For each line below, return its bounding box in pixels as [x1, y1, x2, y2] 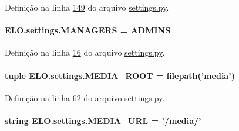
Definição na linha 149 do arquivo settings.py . [5, 1, 169, 13]
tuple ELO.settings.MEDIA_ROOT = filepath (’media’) [5, 69, 235, 81]
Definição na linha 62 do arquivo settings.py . [5, 91, 165, 104]
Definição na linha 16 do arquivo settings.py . [5, 46, 165, 58]
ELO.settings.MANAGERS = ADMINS [5, 24, 171, 36]
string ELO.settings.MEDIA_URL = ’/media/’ [5, 114, 201, 126]
